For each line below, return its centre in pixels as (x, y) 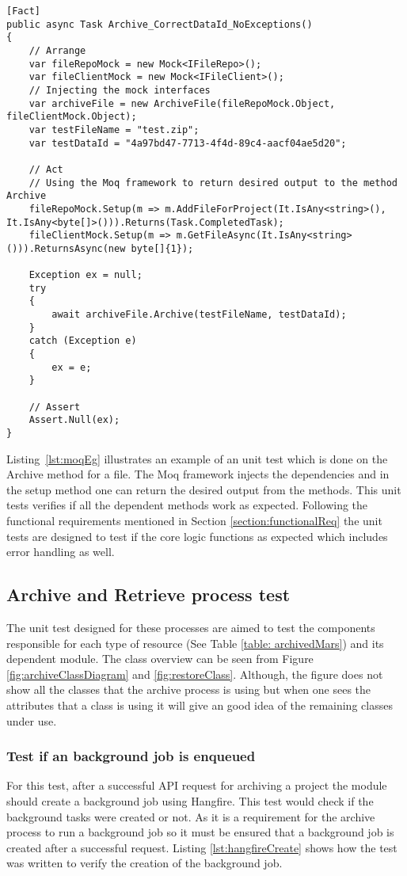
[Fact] (23, 11)
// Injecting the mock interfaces (120, 90)
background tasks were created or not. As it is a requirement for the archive (191, 816)
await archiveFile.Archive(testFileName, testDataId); (199, 315)
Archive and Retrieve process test (148, 594)
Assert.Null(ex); (74, 420)
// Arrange (57, 50)
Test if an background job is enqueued (131, 756)
